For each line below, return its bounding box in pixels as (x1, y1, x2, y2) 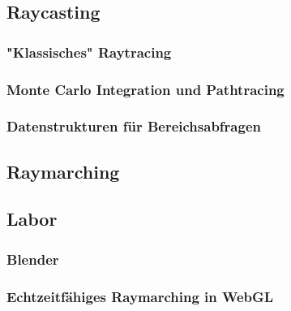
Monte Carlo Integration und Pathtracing (6, 79, 285, 99)
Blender (6, 248, 59, 269)
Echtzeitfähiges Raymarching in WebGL (6, 286, 274, 306)
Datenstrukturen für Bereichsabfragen (6, 116, 261, 136)
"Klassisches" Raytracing (6, 41, 172, 62)
